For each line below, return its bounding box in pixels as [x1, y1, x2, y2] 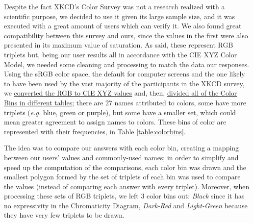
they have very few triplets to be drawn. [4, 210, 125, 220]
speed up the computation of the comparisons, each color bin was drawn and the [4, 162, 246, 172]
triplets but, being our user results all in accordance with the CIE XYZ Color [4, 49, 237, 59]
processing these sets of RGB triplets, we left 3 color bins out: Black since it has [4, 191, 245, 201]
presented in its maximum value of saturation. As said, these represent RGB [4, 40, 233, 50]
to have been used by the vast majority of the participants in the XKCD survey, [4, 78, 245, 88]
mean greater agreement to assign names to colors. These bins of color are [4, 117, 227, 127]
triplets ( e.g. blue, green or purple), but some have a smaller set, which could [4, 107, 236, 117]
